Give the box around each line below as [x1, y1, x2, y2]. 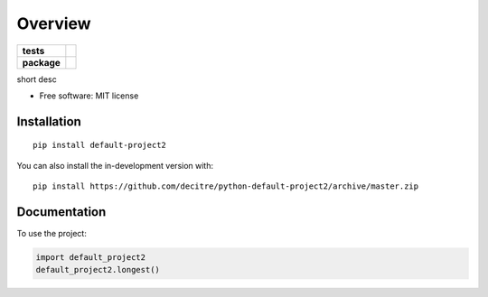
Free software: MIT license [39, 90, 139, 101]
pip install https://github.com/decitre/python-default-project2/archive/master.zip [33, 181, 419, 191]
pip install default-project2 [33, 140, 167, 151]
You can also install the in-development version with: [16, 160, 214, 171]
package [22, 56, 61, 69]
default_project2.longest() [35, 265, 160, 275]
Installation [16, 114, 81, 129]
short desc [16, 73, 58, 85]
